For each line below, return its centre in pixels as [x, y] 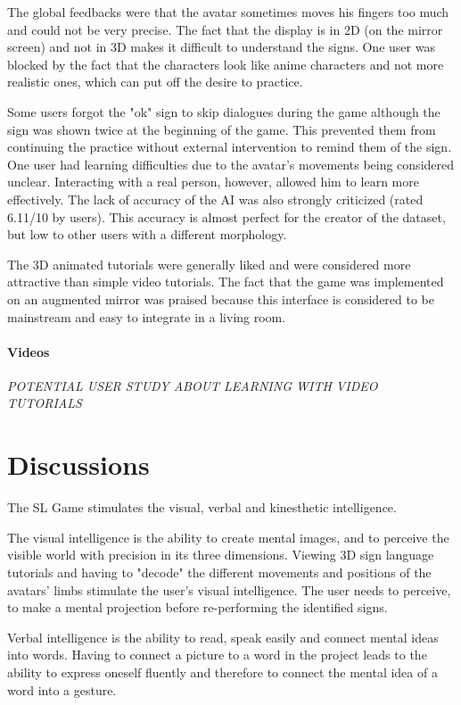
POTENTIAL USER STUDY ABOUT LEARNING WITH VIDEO [193, 385]
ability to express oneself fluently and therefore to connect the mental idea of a [222, 672]
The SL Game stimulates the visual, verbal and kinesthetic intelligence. [202, 507]
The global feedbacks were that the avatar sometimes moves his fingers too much [228, 12]
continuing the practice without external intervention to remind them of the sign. [230, 147]
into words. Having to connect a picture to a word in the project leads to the [217, 655]
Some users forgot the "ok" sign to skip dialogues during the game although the [224, 111]
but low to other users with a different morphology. [147, 234]
